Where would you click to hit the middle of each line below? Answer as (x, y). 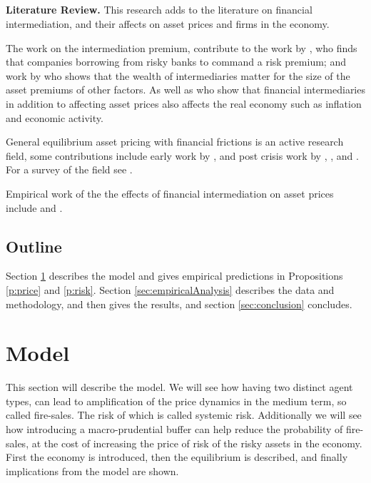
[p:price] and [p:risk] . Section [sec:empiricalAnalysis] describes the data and (170, 289)
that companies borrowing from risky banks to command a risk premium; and (176, 62)
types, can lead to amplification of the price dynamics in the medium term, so (176, 401)
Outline (34, 246)
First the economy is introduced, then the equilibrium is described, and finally (177, 457)
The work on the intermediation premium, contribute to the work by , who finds (182, 47)
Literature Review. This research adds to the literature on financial (159, 10)
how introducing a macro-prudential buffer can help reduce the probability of (174, 429)
